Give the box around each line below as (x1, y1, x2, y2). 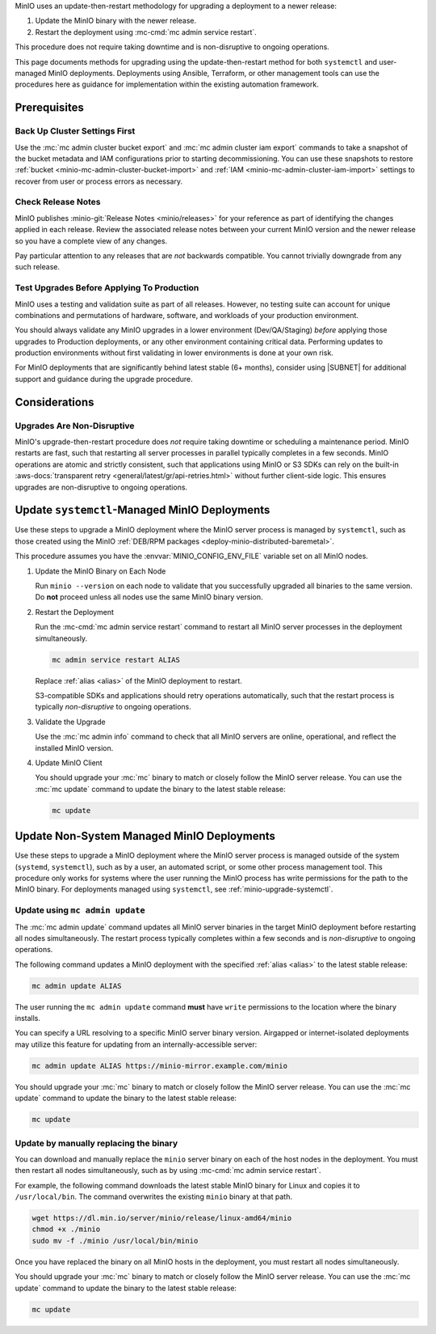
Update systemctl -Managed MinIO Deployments (15, 503, 270, 517)
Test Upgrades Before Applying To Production (15, 282, 199, 294)
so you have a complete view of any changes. (15, 235, 168, 246)
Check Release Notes (15, 197, 101, 208)
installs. (15, 1014, 40, 1023)
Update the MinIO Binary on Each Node (35, 566, 166, 576)
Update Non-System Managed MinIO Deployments (15, 829, 276, 843)
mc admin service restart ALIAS (52, 655, 181, 664)
